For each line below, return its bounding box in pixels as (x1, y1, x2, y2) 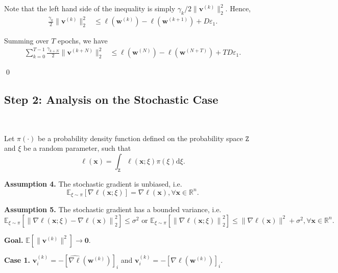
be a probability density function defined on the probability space (38, 132, 243, 143)
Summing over (4, 35, 49, 46)
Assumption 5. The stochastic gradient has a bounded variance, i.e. (4, 204, 222, 215)
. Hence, (225, 3, 251, 13)
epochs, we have (58, 35, 108, 46)
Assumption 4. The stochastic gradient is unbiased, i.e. (4, 178, 182, 189)
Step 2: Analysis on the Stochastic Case (4, 92, 219, 107)
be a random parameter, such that (23, 143, 131, 153)
